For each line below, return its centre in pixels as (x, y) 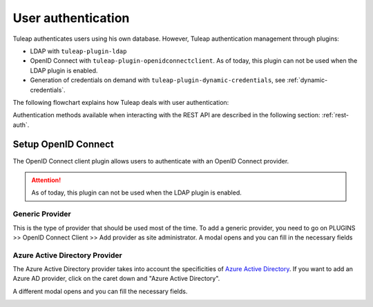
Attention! (46, 180)
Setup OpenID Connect (63, 145)
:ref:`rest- (335, 115)
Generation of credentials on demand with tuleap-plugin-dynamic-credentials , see (158, 80)
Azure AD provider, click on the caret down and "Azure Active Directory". (116, 279)
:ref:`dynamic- (307, 80)
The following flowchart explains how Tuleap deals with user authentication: (121, 102)
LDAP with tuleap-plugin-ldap (78, 51)
